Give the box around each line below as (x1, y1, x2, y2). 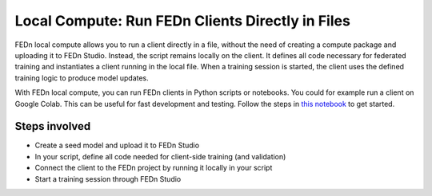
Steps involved (14, 120, 91, 133)
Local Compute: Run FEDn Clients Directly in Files (14, 12, 351, 29)
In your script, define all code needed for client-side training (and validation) (34, 151, 286, 161)
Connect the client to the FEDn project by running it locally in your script (34, 163, 273, 173)
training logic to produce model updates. (14, 73, 150, 83)
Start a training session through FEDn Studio (34, 174, 182, 183)
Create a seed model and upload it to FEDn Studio (34, 140, 200, 151)
